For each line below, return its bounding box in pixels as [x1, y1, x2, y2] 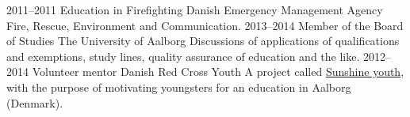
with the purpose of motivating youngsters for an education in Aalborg [6, 78, 351, 95]
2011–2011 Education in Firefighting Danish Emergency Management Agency [6, 2, 383, 17]
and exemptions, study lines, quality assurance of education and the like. [6, 47, 360, 64]
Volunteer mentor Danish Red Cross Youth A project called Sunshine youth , [32, 63, 404, 80]
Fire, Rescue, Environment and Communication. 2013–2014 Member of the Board [6, 17, 404, 33]
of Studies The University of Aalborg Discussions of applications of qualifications [6, 32, 400, 49]
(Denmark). [6, 94, 63, 111]
